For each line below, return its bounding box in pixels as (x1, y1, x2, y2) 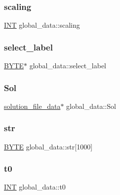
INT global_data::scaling (4, 20, 80, 30)
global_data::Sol (66, 100, 116, 111)
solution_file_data (4, 100, 61, 111)
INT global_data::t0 (4, 182, 66, 192)
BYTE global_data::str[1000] (4, 141, 93, 151)
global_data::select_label (29, 60, 106, 71)
